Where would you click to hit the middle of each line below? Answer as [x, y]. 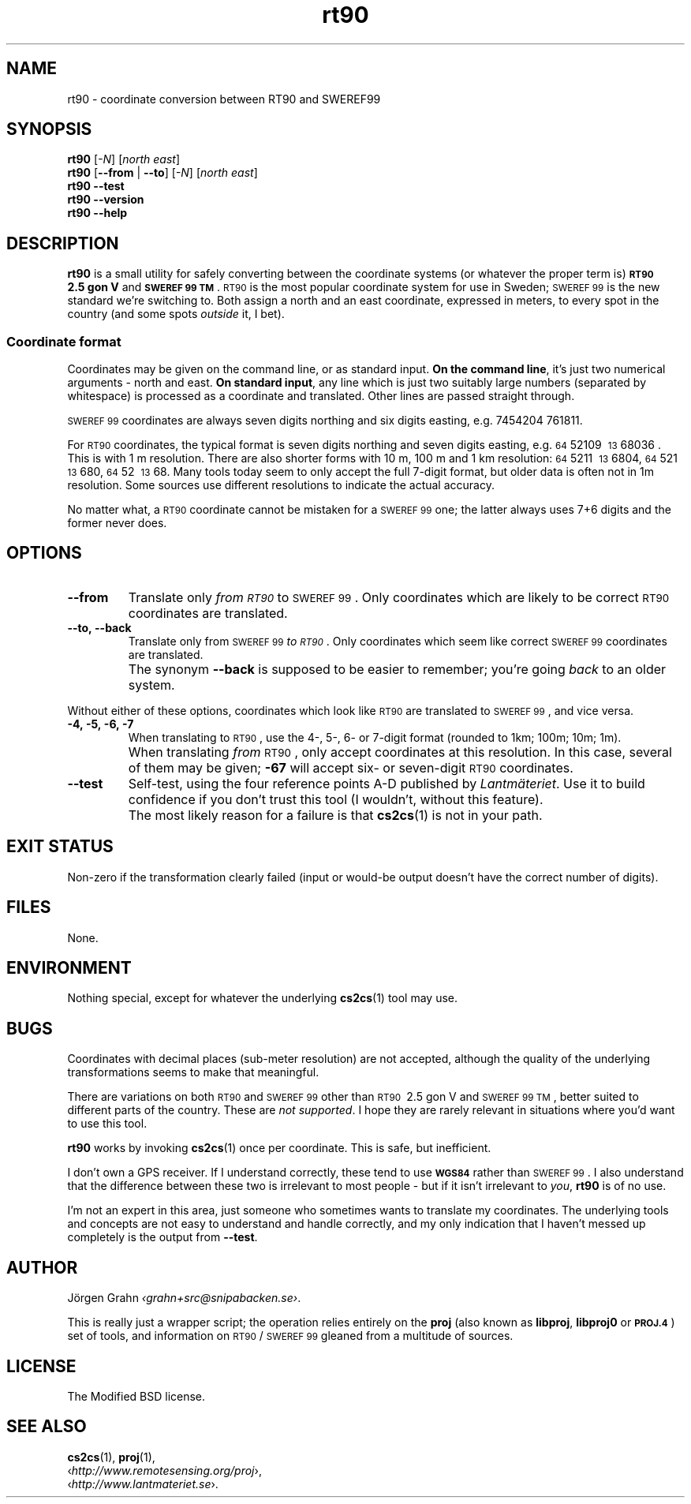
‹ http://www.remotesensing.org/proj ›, [164, 1470]
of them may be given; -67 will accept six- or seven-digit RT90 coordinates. [351, 767]
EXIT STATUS [60, 847]
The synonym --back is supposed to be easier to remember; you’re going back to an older [397, 669]
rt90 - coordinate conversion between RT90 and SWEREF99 [224, 99]
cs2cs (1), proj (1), [111, 1457]
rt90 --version [106, 200]
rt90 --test [96, 186]
